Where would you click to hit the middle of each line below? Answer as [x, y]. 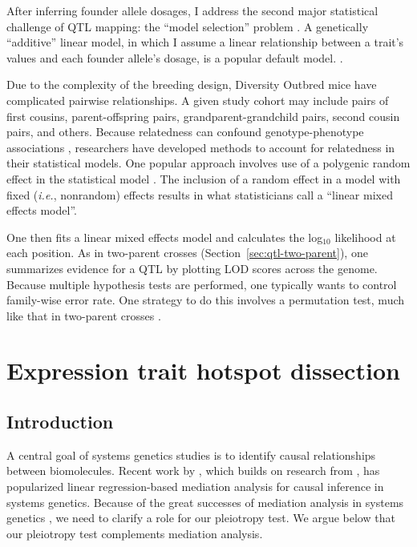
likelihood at [365, 237]
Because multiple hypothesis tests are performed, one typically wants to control [202, 284]
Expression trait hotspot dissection [203, 370]
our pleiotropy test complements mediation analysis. [135, 533]
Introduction [60, 422]
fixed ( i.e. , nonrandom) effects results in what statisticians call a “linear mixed [200, 194]
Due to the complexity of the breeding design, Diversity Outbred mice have [192, 84]
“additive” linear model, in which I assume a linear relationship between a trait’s [205, 42]
